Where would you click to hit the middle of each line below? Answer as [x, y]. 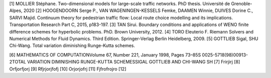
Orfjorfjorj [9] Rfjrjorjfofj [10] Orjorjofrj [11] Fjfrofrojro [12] [68, 69]
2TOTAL [18, 62]
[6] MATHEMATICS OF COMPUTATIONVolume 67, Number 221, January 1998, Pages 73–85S [105, 54]
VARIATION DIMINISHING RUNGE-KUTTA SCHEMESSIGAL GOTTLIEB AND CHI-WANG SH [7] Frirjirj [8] [133, 62]
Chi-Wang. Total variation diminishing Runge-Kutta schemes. [72, 45]
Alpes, [16, 10]
